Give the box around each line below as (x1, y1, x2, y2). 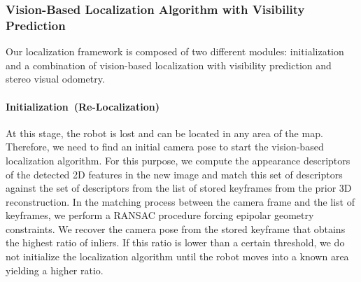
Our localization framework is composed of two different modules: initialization (6, 44, 344, 59)
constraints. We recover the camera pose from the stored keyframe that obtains (6, 221, 346, 236)
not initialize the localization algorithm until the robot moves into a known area (6, 249, 349, 264)
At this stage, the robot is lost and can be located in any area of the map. (6, 125, 323, 140)
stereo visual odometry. (6, 71, 105, 86)
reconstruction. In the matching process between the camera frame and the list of (6, 194, 355, 209)
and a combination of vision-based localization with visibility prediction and (6, 57, 332, 72)
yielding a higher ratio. (6, 262, 104, 277)
